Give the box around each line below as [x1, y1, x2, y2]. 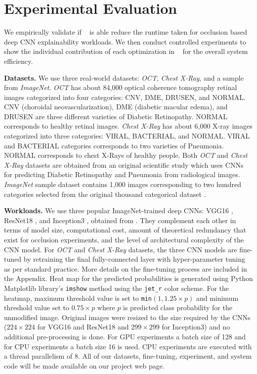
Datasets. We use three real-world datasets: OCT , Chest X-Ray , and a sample [4, 72, 244, 83]
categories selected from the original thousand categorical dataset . [4, 188, 206, 199]
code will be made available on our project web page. [4, 360, 165, 371]
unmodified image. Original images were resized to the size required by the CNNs [4, 312, 251, 322]
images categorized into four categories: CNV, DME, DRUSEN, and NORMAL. [4, 92, 246, 102]
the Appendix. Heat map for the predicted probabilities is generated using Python [4, 273, 253, 283]
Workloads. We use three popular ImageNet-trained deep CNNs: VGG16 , [4, 205, 233, 216]
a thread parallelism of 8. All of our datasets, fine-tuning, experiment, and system [4, 351, 252, 361]
